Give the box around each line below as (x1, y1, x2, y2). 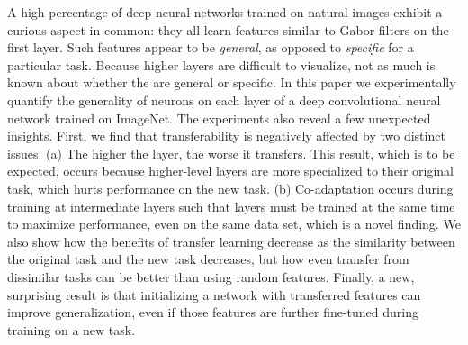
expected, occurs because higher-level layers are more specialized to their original (7, 161, 454, 180)
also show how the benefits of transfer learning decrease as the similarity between (7, 232, 455, 250)
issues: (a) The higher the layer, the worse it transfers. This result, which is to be (7, 143, 455, 162)
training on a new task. (7, 320, 136, 339)
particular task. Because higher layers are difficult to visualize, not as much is (7, 55, 436, 74)
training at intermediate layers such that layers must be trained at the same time (7, 196, 455, 215)
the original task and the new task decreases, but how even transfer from (7, 250, 409, 268)
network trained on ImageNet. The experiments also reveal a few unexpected (7, 108, 431, 127)
